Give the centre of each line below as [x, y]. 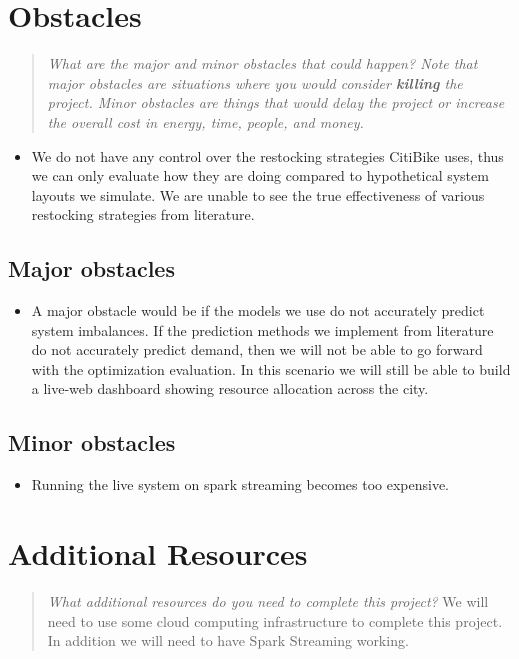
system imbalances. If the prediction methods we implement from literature [262, 329]
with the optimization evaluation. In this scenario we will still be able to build [271, 368]
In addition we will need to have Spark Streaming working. [228, 640]
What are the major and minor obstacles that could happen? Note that [262, 63]
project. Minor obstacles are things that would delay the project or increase [276, 102]
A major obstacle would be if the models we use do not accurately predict [258, 310]
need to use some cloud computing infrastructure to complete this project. [275, 620]
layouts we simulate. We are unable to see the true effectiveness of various [258, 194]
